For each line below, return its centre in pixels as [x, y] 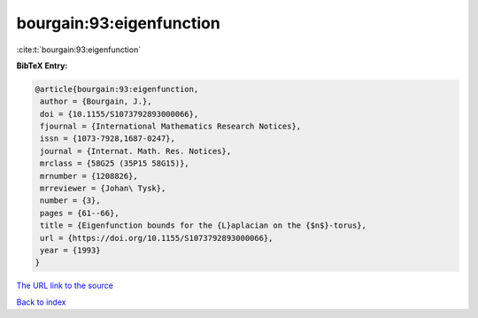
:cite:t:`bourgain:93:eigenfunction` [79, 50]
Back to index [41, 302]
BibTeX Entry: [42, 66]
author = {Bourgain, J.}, [96, 101]
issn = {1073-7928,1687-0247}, [108, 139]
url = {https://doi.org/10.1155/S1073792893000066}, [157, 238]
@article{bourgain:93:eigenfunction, [117, 89]
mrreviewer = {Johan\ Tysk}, [103, 189]
